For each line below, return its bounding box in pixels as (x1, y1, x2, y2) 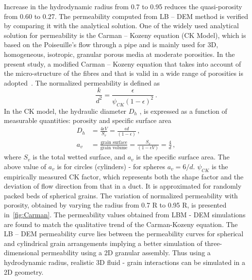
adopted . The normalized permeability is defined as (4, 77, 160, 87)
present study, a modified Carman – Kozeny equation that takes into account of (4, 58, 241, 69)
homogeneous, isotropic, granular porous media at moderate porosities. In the (4, 49, 235, 59)
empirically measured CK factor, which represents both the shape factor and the (4, 171, 244, 181)
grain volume (100, 145, 128, 151)
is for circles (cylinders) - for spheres (57, 161, 166, 171)
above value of (4, 161, 47, 171)
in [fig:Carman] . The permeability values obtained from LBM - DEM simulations (4, 210, 246, 220)
